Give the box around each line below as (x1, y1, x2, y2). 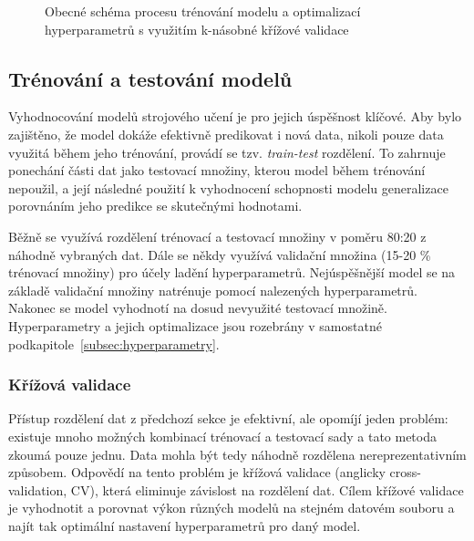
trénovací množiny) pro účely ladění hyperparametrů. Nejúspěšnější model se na (8, 263, 456, 282)
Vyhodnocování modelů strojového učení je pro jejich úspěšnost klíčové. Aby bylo (8, 107, 462, 126)
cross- (389, 463, 421, 482)
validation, (8, 480, 67, 499)
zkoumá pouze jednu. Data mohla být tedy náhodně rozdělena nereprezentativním (8, 444, 467, 463)
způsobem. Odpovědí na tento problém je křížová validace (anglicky (8, 463, 386, 482)
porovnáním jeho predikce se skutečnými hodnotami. (8, 196, 303, 215)
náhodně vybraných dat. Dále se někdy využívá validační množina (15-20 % (8, 244, 431, 264)
